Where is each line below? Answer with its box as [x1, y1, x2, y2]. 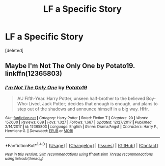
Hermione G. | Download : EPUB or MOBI [5, 128, 74, 133]
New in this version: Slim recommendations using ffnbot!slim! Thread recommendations [5, 152, 153, 157]
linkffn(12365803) [5, 69, 62, 78]
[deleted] [5, 47, 24, 53]
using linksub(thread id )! [5, 156, 45, 162]
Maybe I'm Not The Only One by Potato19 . [5, 62, 135, 70]
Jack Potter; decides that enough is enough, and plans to [42, 100, 158, 106]
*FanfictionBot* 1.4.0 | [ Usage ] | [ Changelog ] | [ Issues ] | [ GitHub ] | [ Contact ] [5, 141, 158, 148]
